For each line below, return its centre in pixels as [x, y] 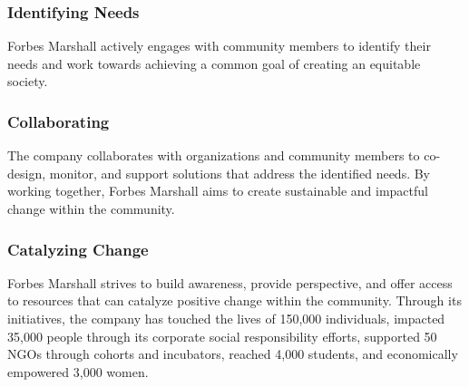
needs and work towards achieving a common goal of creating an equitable [214, 63]
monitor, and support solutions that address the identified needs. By [240, 173]
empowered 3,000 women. [78, 371]
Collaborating [59, 121]
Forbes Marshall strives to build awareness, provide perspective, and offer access [230, 282]
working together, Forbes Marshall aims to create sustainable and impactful [218, 191]
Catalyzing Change [78, 249]
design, [27, 173]
